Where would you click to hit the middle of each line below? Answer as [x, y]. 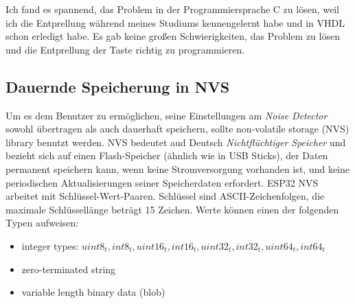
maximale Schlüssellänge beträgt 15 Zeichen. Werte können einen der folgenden [172, 209]
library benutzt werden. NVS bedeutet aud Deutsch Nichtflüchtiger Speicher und [176, 142]
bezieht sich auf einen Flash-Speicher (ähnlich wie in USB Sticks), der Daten [167, 155]
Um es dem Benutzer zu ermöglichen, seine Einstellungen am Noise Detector [167, 115]
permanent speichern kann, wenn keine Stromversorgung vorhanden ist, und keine [178, 168]
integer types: [50, 245]
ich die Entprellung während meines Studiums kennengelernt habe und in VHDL [175, 22]
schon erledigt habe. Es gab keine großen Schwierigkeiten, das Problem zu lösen [173, 36]
